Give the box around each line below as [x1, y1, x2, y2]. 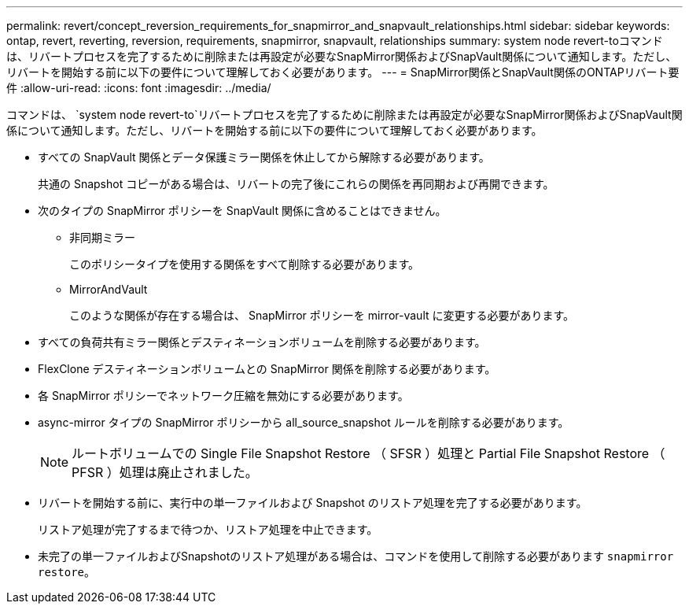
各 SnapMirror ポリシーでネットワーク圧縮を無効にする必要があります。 [38, 389, 409, 402]
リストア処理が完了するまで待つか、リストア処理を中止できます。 [38, 523, 378, 536]
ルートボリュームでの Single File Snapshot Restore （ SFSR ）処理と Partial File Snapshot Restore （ [72, 445, 665, 461]
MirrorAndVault [69, 283, 148, 296]
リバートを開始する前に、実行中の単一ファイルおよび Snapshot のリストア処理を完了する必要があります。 [38, 496, 588, 509]
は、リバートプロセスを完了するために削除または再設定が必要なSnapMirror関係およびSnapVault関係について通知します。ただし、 [6, 50, 677, 63]
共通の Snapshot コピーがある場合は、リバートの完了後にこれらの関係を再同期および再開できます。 [38, 177, 555, 190]
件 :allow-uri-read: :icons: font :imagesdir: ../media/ [6, 81, 271, 94]
